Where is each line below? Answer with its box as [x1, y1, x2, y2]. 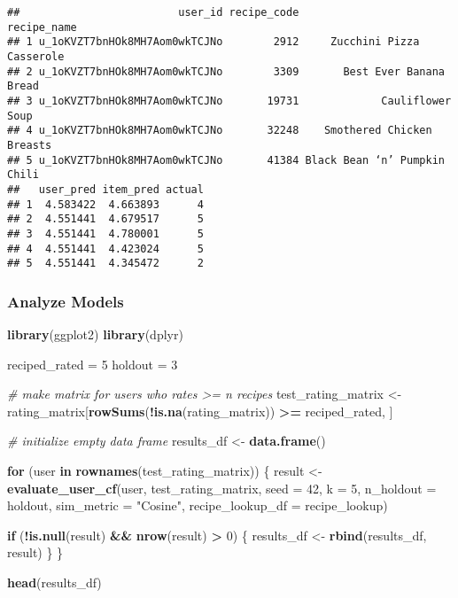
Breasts [7, 138, 52, 151]
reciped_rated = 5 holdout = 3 [7, 354, 178, 373]
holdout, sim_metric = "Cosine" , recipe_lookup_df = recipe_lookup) [7, 496, 388, 515]
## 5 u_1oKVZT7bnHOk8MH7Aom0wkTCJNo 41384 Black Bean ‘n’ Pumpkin [7, 153, 445, 167]
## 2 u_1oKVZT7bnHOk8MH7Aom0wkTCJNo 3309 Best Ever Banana [7, 65, 445, 78]
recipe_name [7, 20, 77, 34]
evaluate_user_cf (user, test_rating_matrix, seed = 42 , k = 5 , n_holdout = [7, 478, 437, 497]
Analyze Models [7, 290, 124, 312]
